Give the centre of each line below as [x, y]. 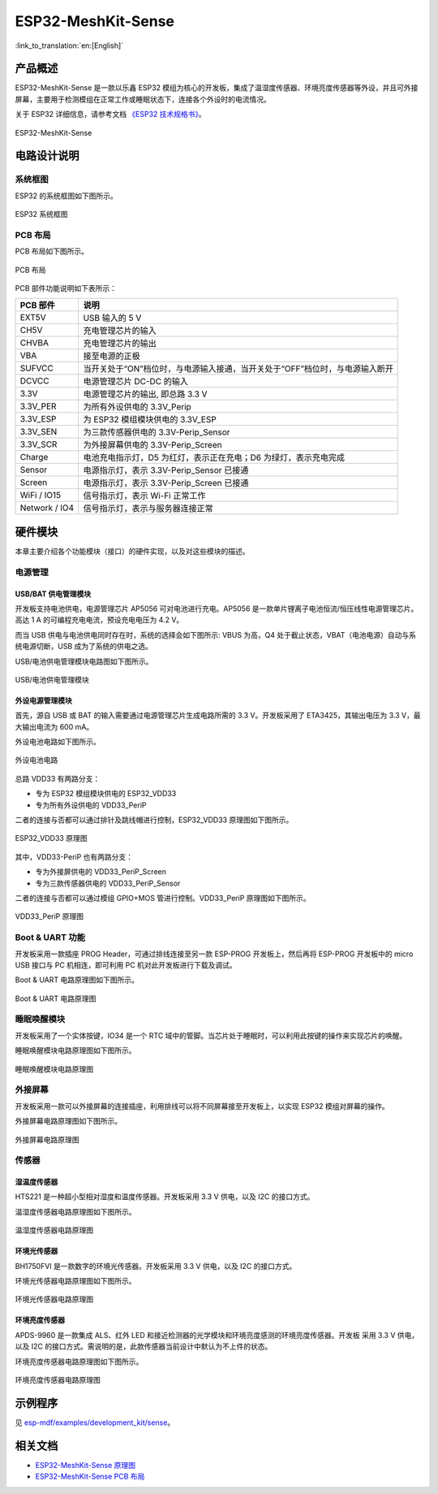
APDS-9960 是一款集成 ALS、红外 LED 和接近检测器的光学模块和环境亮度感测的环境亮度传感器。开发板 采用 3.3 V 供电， [217, 1335]
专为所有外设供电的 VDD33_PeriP [91, 805]
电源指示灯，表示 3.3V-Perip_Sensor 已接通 [166, 470]
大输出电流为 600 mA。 [54, 726]
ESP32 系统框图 [41, 214]
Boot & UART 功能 [50, 938]
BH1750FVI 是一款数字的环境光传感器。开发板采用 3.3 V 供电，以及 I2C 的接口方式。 [156, 1266]
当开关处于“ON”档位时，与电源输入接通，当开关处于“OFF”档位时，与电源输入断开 [238, 369]
